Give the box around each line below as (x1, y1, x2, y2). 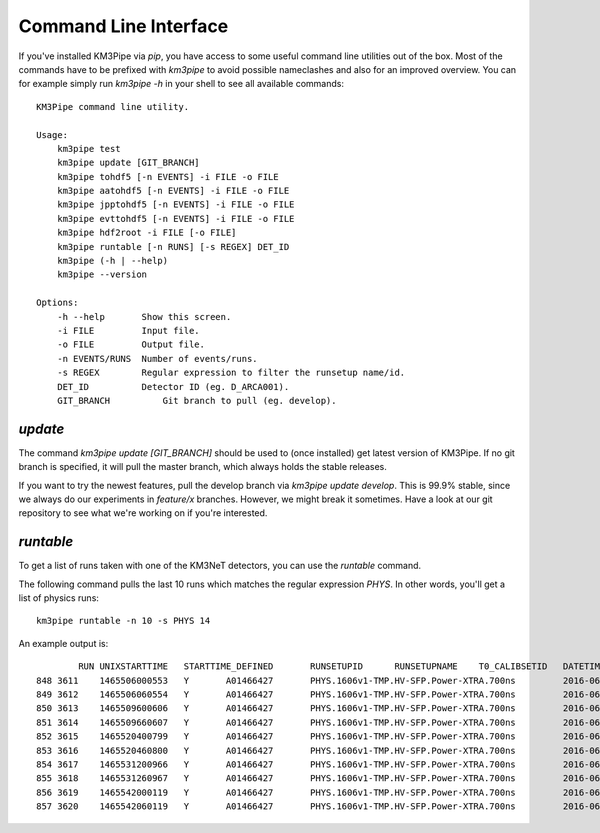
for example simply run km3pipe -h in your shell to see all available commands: (18, 78, 345, 90)
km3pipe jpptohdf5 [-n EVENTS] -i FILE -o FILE (56, 199, 295, 210)
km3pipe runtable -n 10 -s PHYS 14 (36, 615, 211, 627)
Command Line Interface (18, 15, 229, 37)
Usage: (36, 129, 69, 140)
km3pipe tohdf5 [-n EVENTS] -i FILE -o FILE (56, 171, 279, 182)
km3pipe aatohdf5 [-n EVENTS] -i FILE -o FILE (56, 185, 290, 197)
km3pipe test (56, 143, 121, 154)
